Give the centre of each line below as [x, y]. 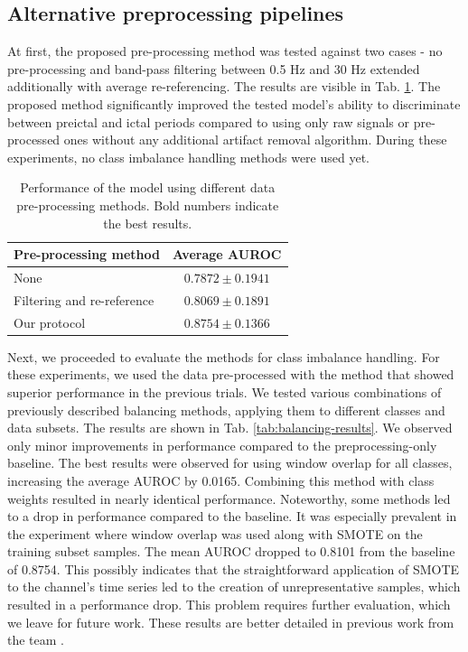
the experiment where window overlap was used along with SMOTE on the [215, 533]
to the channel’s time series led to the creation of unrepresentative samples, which [234, 587]
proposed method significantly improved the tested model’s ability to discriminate [234, 103]
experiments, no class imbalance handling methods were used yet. [188, 157]
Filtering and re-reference [84, 299]
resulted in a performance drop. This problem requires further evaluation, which [229, 605]
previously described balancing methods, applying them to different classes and [226, 410]
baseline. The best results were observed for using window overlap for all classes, [230, 463]
